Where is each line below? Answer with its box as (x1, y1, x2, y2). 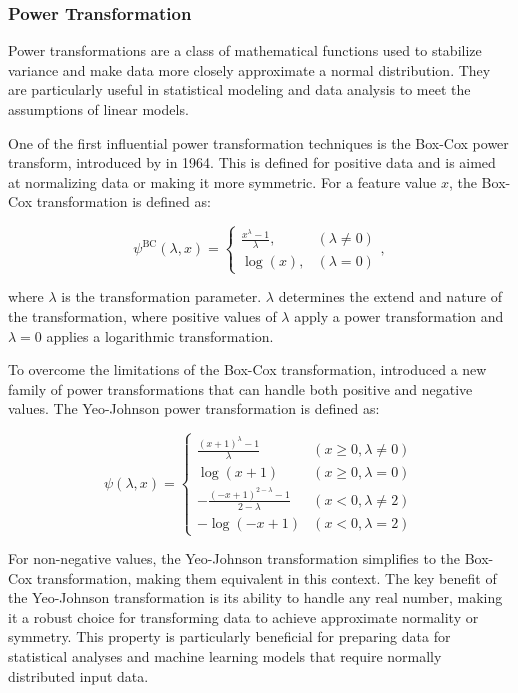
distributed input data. (8, 665, 149, 686)
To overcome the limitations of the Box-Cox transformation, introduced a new (8, 359, 487, 380)
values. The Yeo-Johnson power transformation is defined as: (8, 398, 380, 419)
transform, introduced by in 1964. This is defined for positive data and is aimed (8, 152, 496, 173)
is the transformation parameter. (61, 286, 262, 307)
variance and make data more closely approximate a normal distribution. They (8, 59, 491, 80)
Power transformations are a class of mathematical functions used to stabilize (8, 40, 482, 61)
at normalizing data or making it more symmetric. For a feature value (8, 171, 437, 192)
